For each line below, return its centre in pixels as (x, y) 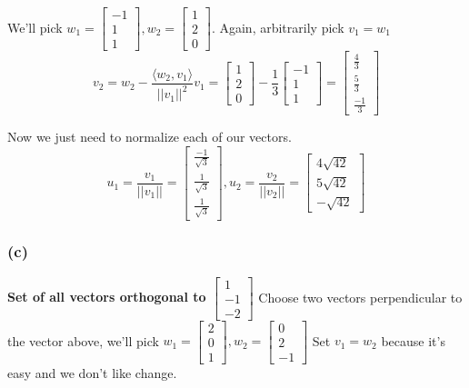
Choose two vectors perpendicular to (360, 297)
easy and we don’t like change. (92, 372)
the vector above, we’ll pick (83, 340)
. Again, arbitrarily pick (278, 27)
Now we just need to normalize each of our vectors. (150, 137)
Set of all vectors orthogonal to (107, 297)
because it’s (413, 340)
